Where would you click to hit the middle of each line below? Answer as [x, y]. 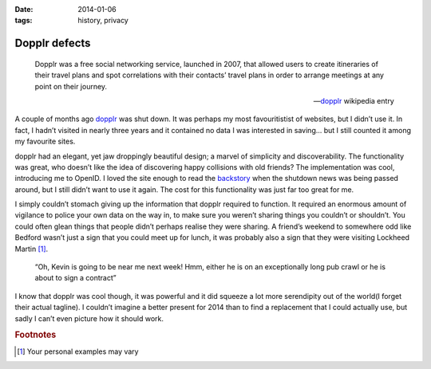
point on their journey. [71, 86]
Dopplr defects [53, 43]
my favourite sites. [45, 141]
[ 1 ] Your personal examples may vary [78, 351]
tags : [24, 21]
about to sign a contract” [75, 278]
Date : [24, 9]
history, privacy [103, 21]
